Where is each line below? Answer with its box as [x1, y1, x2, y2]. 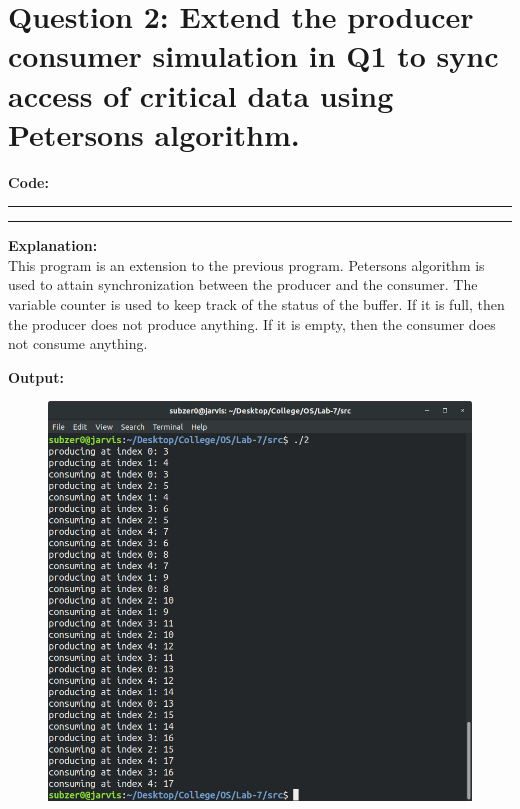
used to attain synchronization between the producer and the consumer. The [8, 274, 478, 295]
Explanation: [8, 235, 98, 256]
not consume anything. [8, 333, 148, 354]
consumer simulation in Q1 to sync [8, 35, 499, 76]
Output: [8, 366, 64, 387]
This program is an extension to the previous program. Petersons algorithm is [8, 254, 485, 275]
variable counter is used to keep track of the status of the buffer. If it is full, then [8, 294, 505, 315]
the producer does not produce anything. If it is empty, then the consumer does [8, 313, 496, 334]
